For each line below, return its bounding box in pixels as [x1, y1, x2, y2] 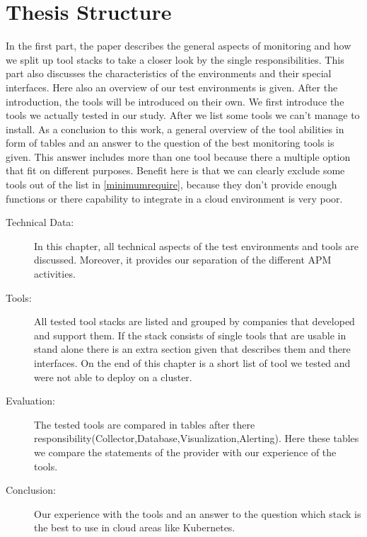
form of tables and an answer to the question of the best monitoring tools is [6, 135, 334, 150]
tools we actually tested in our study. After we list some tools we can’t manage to [6, 108, 360, 123]
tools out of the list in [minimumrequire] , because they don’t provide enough [6, 177, 337, 192]
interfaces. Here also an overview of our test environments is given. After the [6, 79, 338, 94]
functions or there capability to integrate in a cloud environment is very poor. [6, 191, 343, 205]
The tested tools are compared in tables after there [34, 417, 255, 431]
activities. [34, 266, 76, 281]
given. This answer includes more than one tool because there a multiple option [6, 149, 351, 164]
